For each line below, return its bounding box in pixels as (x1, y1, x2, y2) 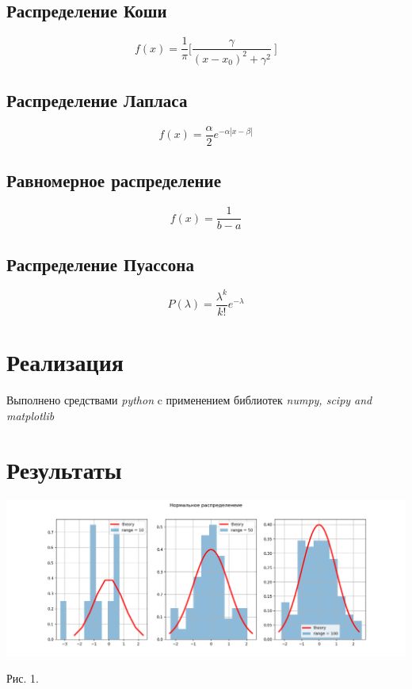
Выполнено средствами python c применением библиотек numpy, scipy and (6, 392, 372, 408)
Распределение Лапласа (6, 88, 188, 112)
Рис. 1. (6, 670, 39, 687)
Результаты (6, 454, 122, 486)
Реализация (6, 346, 124, 378)
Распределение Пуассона (6, 251, 194, 276)
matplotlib (6, 407, 55, 423)
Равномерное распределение (6, 168, 222, 193)
